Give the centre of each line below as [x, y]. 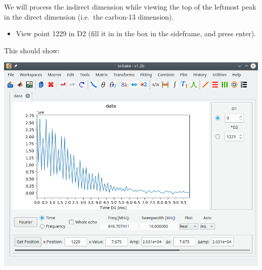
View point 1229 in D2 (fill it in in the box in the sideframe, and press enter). [136, 33]
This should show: [32, 50]
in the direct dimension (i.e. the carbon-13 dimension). [89, 16]
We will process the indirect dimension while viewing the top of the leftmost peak [130, 7]
